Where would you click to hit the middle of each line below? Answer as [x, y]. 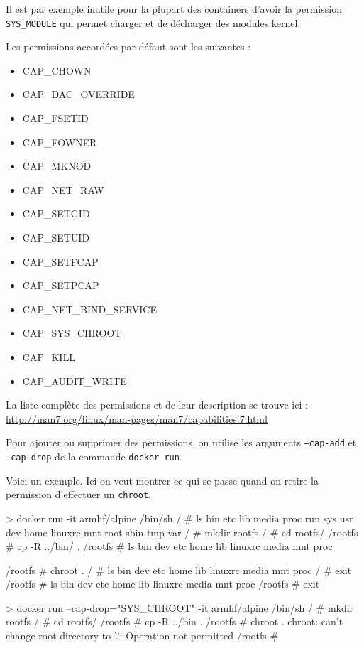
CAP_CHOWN [57, 70]
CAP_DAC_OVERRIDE [78, 94]
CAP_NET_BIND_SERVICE [90, 309]
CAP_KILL [49, 356]
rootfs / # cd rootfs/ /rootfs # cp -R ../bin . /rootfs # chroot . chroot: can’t [175, 621]
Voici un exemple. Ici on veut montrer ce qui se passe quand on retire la [162, 480]
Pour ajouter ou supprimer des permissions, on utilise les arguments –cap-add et [181, 442]
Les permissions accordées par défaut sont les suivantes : [128, 47]
